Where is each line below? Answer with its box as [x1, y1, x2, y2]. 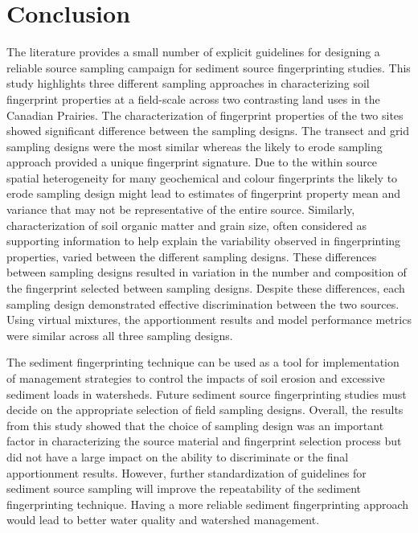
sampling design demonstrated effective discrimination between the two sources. [6, 295, 400, 312]
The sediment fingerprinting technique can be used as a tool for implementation [6, 354, 400, 371]
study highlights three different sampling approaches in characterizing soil [6, 75, 370, 92]
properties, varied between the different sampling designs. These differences [6, 248, 377, 264]
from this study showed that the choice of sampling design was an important [6, 416, 384, 433]
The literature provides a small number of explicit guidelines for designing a [6, 43, 380, 60]
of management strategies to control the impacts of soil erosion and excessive [6, 370, 385, 386]
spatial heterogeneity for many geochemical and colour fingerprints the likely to [6, 169, 398, 186]
